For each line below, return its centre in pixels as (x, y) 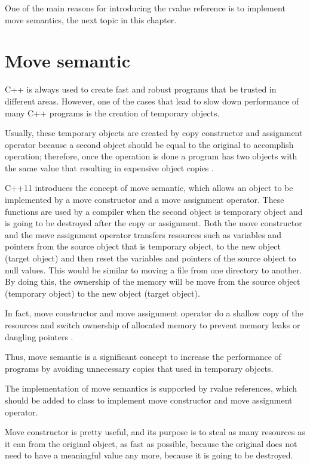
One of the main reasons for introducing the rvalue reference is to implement (145, 8)
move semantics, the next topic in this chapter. (91, 19)
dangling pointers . (39, 336)
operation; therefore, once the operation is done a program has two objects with (151, 156)
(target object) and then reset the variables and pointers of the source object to (151, 258)
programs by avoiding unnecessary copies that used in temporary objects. (139, 368)
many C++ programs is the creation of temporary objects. (112, 113)
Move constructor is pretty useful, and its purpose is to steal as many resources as (155, 432)
